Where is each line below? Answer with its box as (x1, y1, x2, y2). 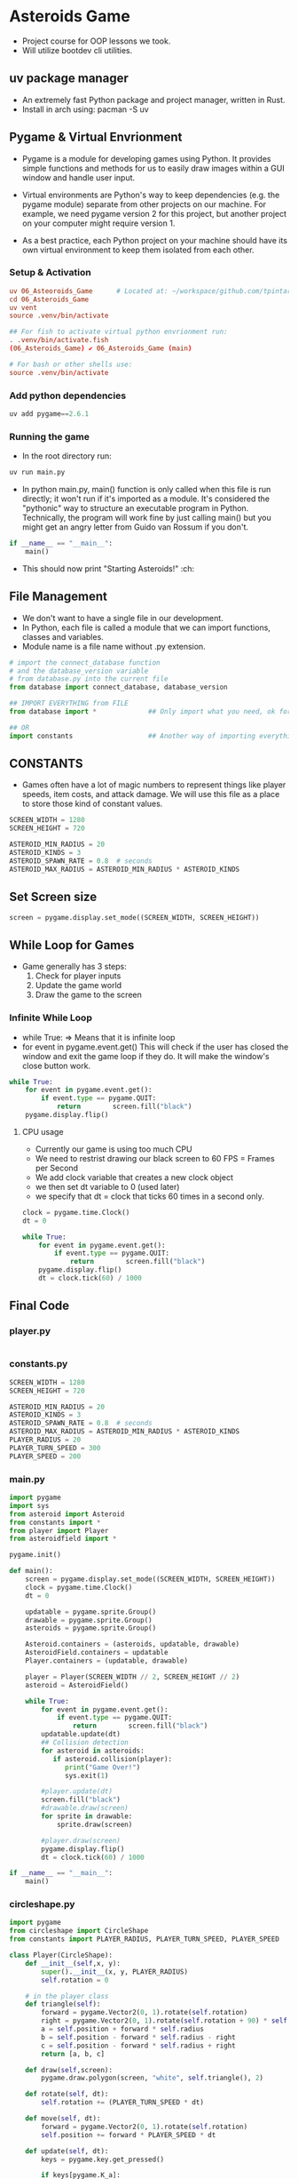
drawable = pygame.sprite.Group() (25, 1616, 153, 1624)
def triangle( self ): (25, 1999, 101, 2009)
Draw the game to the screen (35, 989, 142, 1001)
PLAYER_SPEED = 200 (9, 1451, 82, 1461)
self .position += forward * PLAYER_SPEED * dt (41, 2130, 216, 2139)
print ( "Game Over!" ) (65, 1762, 141, 1772)
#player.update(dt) (41, 1787, 114, 1796)
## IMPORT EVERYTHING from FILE (9, 699, 129, 708)
